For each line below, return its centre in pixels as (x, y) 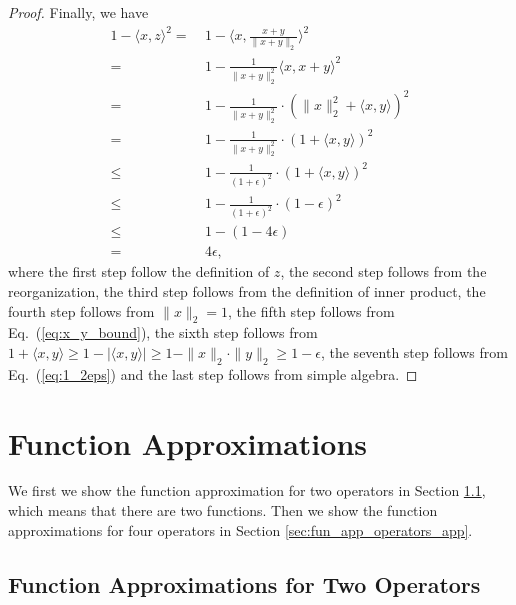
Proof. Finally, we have (78, 12)
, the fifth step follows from (311, 310)
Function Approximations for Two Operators (244, 583)
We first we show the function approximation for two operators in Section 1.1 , (247, 490)
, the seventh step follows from (414, 351)
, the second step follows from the (383, 271)
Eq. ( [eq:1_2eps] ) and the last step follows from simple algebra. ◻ (213, 373)
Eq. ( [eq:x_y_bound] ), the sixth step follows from (163, 332)
